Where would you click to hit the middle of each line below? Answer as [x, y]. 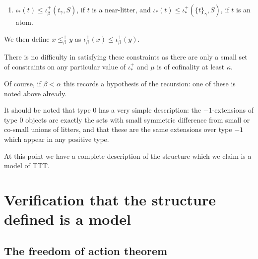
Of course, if [23, 84]
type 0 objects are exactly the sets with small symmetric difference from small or [127, 119]
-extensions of [233, 110]
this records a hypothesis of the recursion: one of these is [149, 84]
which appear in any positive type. [57, 139]
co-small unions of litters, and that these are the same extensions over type [118, 129]
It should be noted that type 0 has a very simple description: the [103, 110]
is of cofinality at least [191, 66]
